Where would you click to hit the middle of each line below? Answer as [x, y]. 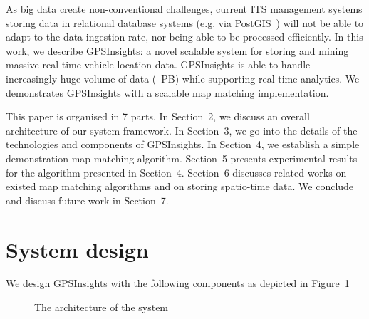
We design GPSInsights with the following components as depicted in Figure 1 [178, 283]
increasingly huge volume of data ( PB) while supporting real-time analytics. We [183, 78]
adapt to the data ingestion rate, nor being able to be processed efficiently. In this [184, 37]
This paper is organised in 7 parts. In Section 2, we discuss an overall [158, 116]
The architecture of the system [102, 307]
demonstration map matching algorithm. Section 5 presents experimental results [182, 158]
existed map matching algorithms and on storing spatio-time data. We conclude [180, 186]
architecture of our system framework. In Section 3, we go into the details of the [182, 130]
